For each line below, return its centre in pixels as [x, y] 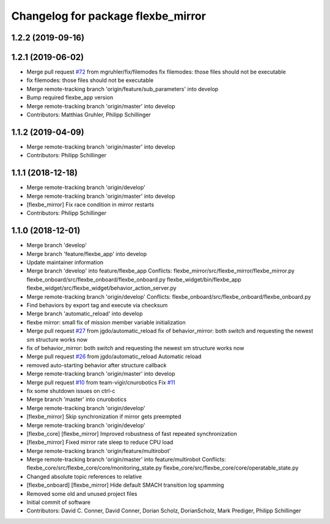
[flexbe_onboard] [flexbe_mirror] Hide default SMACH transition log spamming [125, 485]
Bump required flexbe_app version [70, 97]
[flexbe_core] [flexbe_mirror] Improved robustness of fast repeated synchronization [132, 433]
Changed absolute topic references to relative [84, 476]
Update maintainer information [65, 263]
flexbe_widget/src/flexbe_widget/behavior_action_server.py [101, 288]
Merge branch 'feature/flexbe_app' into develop [87, 253]
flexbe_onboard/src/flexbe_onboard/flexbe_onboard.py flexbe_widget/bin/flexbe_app [134, 279]
